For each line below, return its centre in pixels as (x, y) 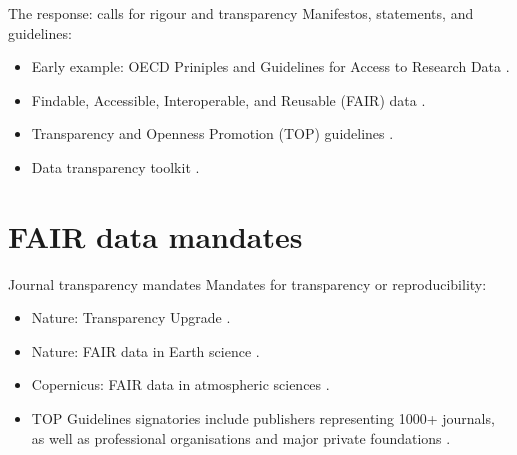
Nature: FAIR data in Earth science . (145, 350)
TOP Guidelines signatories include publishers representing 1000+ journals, (263, 418)
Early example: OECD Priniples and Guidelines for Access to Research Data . (270, 66)
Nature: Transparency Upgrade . (131, 317)
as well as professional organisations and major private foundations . (241, 437)
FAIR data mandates (155, 235)
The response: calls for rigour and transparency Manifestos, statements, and (241, 13)
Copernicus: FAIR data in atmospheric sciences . (180, 384)
